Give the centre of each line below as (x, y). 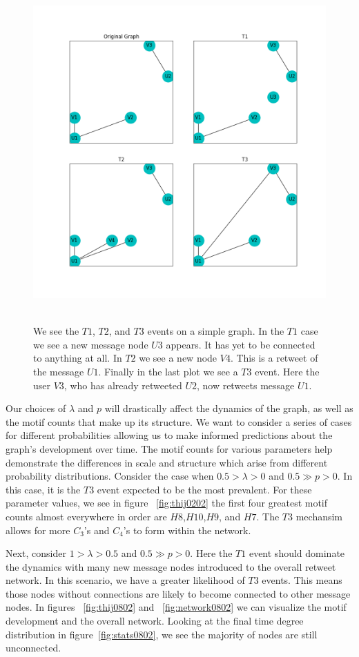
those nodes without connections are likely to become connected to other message (178, 593)
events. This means (302, 580)
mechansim (319, 516)
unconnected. (33, 648)
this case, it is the (43, 489)
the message (59, 371)
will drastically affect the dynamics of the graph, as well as (229, 408)
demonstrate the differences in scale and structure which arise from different (167, 462)
